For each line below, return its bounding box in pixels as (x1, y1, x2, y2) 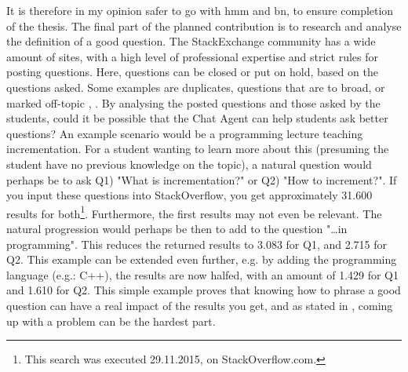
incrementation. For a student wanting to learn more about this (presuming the (6, 140, 389, 157)
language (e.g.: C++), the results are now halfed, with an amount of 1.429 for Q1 (6, 266, 399, 283)
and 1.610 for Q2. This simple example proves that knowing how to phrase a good (6, 282, 401, 298)
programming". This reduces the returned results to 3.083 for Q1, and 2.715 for (6, 235, 387, 252)
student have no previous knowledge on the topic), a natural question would (6, 155, 372, 172)
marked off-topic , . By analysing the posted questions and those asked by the (6, 94, 381, 111)
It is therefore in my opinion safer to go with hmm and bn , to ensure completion (6, 2, 394, 18)
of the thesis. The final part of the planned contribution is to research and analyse (6, 17, 402, 34)
